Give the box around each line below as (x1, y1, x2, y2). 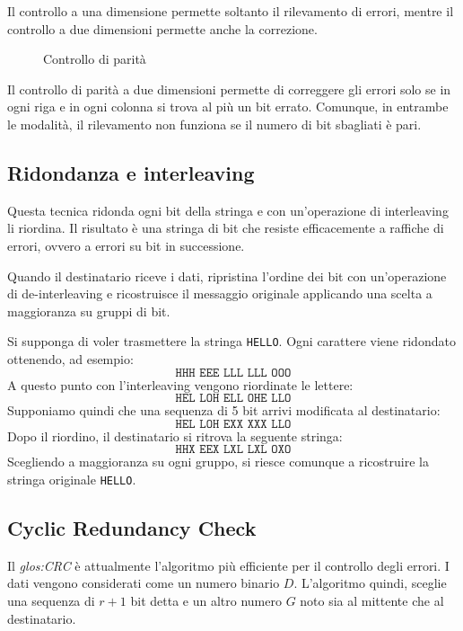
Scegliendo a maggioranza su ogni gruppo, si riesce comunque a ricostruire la (7, 452, 429, 471)
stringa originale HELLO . (7, 469, 136, 488)
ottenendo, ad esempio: (7, 349, 134, 368)
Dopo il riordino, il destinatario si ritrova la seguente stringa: (7, 426, 343, 445)
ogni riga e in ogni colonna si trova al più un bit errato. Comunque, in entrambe (7, 97, 449, 116)
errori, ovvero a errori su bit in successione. (7, 236, 245, 254)
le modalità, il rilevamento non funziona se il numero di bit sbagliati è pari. (7, 114, 422, 133)
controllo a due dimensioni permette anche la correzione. (7, 19, 318, 38)
